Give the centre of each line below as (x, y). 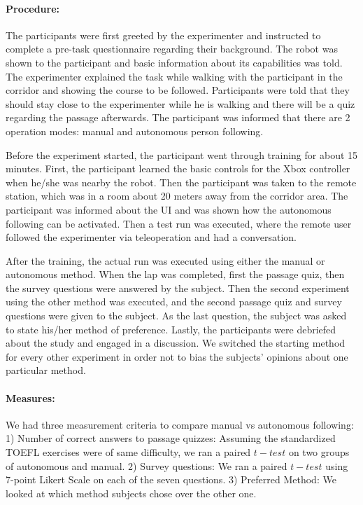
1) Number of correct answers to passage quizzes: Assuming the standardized (171, 438)
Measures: (30, 397)
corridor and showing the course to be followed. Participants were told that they (178, 90)
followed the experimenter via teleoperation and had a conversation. (151, 237)
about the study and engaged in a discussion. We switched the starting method (176, 343)
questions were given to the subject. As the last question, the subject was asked (176, 316)
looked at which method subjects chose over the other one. (131, 493)
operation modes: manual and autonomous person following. (135, 131)
